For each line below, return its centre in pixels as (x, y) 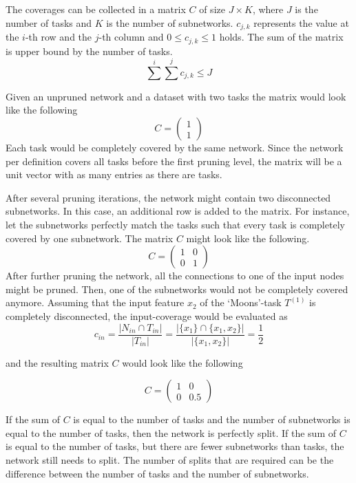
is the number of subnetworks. (170, 22)
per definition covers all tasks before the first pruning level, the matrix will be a (174, 161)
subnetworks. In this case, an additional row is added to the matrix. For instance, (178, 211)
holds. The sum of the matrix (281, 37)
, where (268, 9)
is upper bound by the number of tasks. (89, 51)
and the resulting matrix (57, 362)
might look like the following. (248, 238)
